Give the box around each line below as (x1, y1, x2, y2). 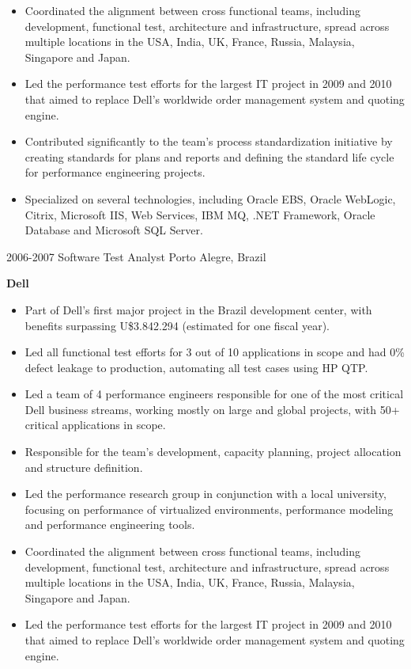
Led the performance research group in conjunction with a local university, (25, 485, 386, 502)
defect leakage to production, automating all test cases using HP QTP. (25, 359, 368, 375)
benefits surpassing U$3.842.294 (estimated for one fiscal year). (25, 317, 330, 333)
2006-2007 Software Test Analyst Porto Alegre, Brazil (6, 248, 266, 264)
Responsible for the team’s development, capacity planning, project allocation (25, 443, 402, 460)
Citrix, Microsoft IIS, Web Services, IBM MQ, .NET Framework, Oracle (25, 206, 375, 222)
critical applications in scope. (25, 416, 166, 433)
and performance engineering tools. (25, 516, 195, 533)
